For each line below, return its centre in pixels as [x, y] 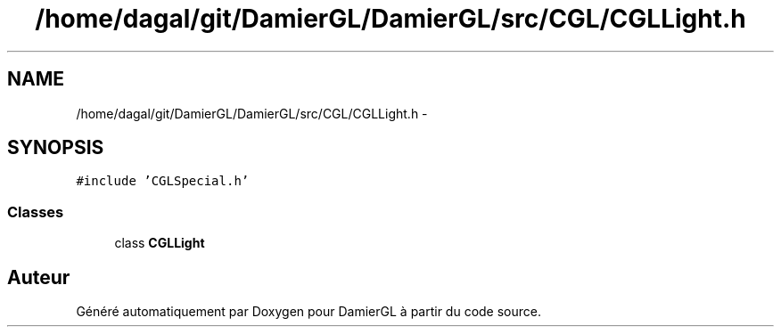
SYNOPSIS [56, 148]
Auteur [39, 277]
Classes [36, 212]
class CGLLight [160, 243]
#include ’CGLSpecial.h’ [163, 181]
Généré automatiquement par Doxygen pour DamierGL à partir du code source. [309, 312]
